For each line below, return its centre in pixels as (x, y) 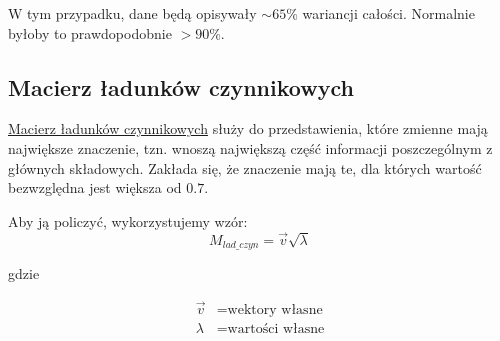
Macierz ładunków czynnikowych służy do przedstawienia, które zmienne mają (248, 128)
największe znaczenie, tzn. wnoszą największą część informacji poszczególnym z (250, 147)
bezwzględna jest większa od (95, 187)
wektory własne (275, 309)
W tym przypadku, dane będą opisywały (132, 13)
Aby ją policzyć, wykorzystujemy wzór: (128, 220)
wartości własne (276, 328)
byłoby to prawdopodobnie (90, 32)
